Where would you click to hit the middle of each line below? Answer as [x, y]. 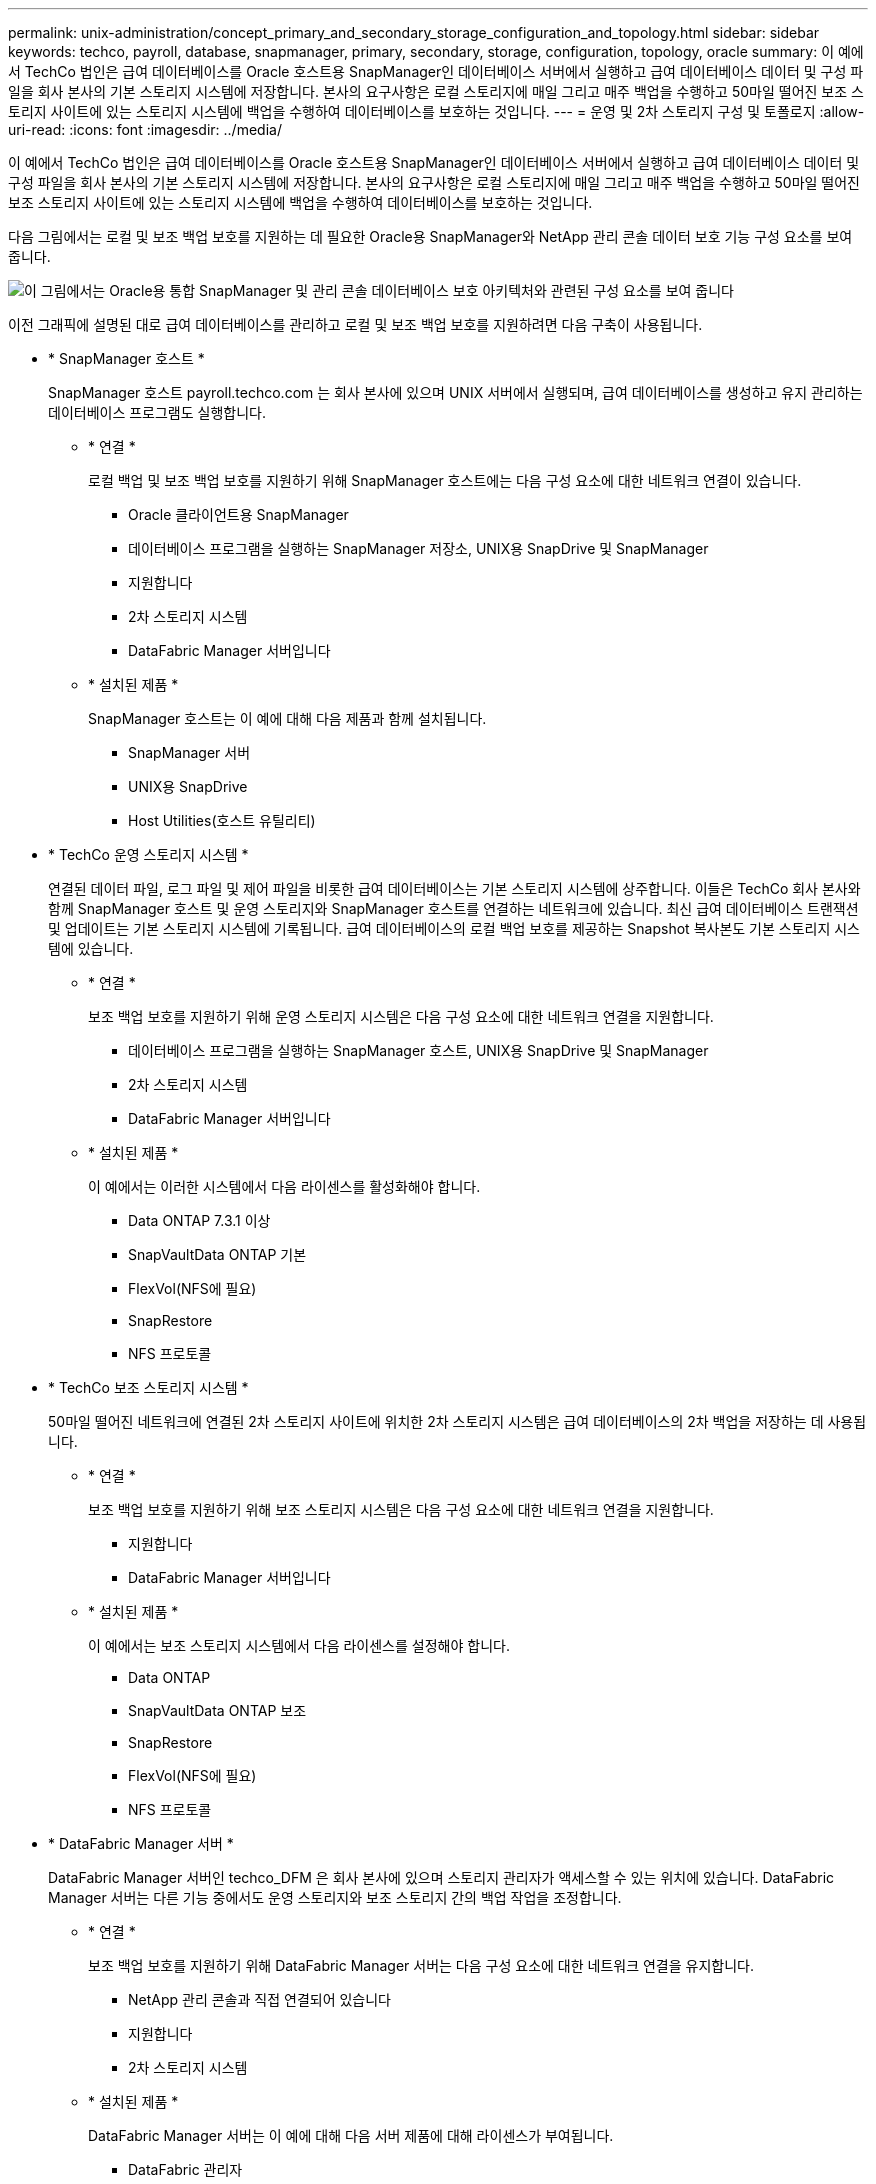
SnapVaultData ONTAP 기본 [217, 1254]
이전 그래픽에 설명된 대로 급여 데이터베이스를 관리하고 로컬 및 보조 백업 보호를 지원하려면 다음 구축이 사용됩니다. [355, 324]
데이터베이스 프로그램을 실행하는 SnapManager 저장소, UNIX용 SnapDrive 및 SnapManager [418, 548]
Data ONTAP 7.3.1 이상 [199, 1220]
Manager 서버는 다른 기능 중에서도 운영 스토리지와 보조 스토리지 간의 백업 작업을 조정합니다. [335, 1897]
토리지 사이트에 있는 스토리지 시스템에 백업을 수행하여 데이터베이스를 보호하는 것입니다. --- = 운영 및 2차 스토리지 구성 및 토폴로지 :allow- [436, 111]
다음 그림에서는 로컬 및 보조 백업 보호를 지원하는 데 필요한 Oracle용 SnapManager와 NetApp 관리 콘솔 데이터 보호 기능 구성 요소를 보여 [430, 236]
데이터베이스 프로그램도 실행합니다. [157, 412]
